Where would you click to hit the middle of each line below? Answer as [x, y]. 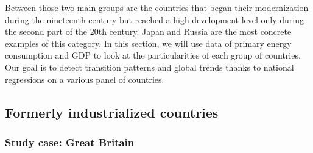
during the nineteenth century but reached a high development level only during [154, 19]
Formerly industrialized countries [112, 112]
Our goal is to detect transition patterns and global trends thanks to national [149, 67]
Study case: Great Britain [70, 142]
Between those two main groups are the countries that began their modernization [157, 7]
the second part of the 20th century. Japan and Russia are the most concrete [148, 31]
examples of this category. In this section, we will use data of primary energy [148, 43]
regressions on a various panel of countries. [85, 79]
